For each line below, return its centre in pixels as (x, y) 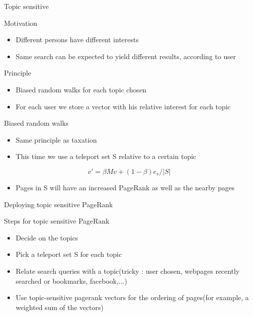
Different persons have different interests (77, 39)
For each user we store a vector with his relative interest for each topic (123, 106)
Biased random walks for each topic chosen (81, 89)
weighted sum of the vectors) (60, 307)
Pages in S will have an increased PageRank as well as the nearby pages (125, 187)
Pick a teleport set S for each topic (69, 254)
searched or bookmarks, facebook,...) (71, 280)
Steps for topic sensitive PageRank (57, 221)
